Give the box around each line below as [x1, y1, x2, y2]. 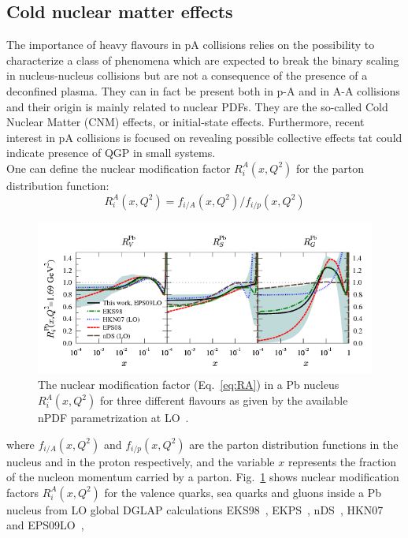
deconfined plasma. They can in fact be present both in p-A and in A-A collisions [6, 82, 400, 99]
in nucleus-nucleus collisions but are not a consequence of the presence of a [6, 67, 368, 84]
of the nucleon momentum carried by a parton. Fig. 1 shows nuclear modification [6, 469, 399, 485]
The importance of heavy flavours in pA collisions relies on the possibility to [6, 36, 375, 53]
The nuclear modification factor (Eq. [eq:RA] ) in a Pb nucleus [38, 376, 339, 393]
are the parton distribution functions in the [189, 435, 399, 452]
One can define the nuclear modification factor [6, 159, 231, 176]
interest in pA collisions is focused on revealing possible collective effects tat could [6, 129, 402, 145]
